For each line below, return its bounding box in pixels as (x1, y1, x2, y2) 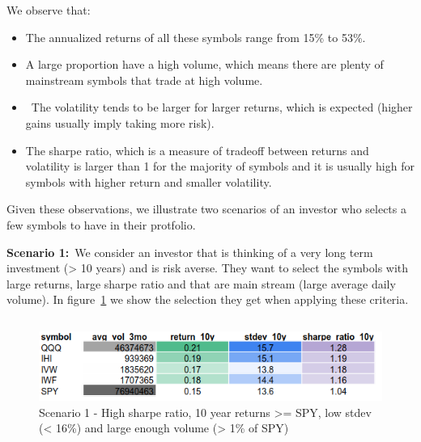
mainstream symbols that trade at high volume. (25, 71, 263, 88)
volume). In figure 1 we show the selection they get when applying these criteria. (6, 291, 409, 308)
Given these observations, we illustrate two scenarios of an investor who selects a (6, 200, 406, 217)
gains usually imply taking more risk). (25, 114, 215, 131)
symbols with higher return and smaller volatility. (25, 173, 272, 190)
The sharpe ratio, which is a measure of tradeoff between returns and (25, 141, 369, 158)
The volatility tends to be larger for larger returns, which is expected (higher (31, 99, 413, 116)
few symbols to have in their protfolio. (6, 216, 196, 233)
